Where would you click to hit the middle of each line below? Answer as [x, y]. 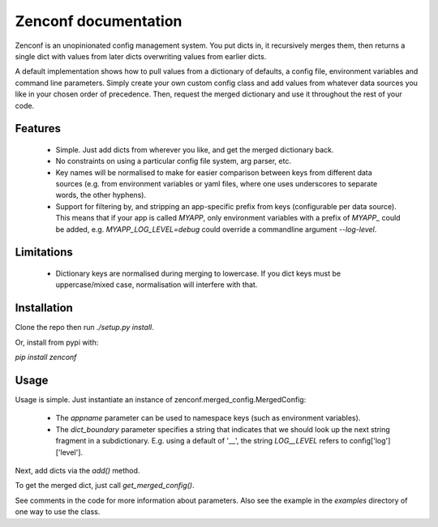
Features [38, 129]
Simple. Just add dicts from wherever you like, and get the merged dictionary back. [195, 149]
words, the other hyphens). [101, 195]
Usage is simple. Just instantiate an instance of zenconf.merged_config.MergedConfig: [161, 400]
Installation [44, 308]
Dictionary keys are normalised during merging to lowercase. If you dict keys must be [198, 274]
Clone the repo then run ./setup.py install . [84, 328]
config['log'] [370, 441]
